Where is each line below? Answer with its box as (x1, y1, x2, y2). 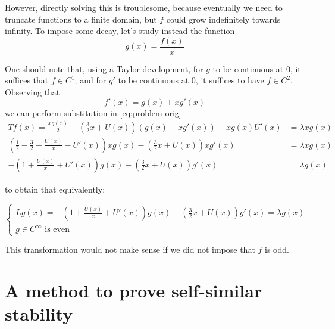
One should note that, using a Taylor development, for (5, 62, 203, 75)
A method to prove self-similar (5, 278, 262, 303)
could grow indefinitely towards (166, 13, 281, 25)
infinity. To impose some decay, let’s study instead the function (5, 24, 235, 37)
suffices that (5, 74, 49, 86)
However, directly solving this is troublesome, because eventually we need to (5, 1, 283, 13)
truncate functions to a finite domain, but (5, 13, 157, 25)
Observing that (5, 86, 60, 98)
